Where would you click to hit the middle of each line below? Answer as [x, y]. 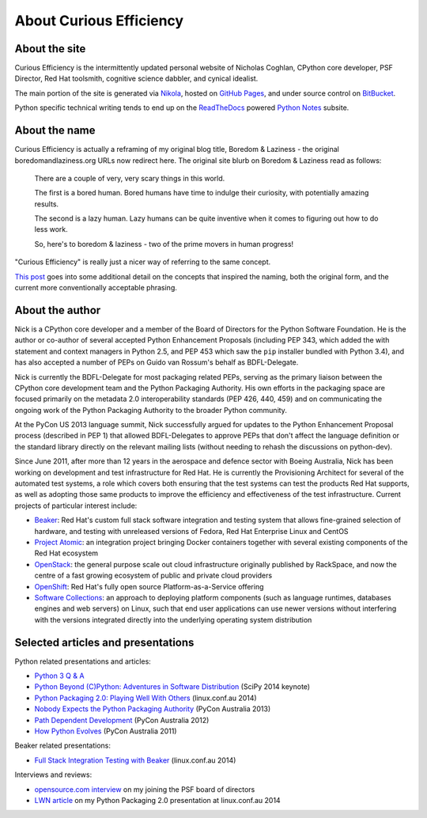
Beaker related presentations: [62, 746]
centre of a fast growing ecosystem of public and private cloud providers [153, 576]
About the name [55, 131]
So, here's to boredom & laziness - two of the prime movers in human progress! [164, 244]
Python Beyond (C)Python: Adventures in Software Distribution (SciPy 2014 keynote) [172, 687]
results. [47, 204]
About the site [50, 49]
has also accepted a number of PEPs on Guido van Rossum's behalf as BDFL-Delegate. [157, 362]
